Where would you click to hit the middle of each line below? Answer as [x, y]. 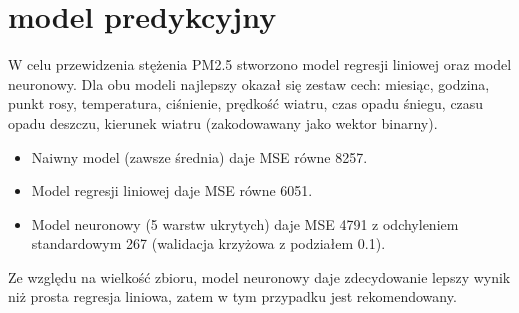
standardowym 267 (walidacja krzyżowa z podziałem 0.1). [208, 243]
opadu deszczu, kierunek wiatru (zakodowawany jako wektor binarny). [223, 122]
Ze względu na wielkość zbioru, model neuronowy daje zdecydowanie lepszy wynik [259, 276]
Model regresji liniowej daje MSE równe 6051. [172, 190]
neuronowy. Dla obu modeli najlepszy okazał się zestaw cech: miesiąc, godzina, [249, 83]
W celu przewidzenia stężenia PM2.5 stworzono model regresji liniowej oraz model [260, 64]
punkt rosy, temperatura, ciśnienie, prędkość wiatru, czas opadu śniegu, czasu [246, 103]
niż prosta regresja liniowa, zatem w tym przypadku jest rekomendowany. [232, 296]
